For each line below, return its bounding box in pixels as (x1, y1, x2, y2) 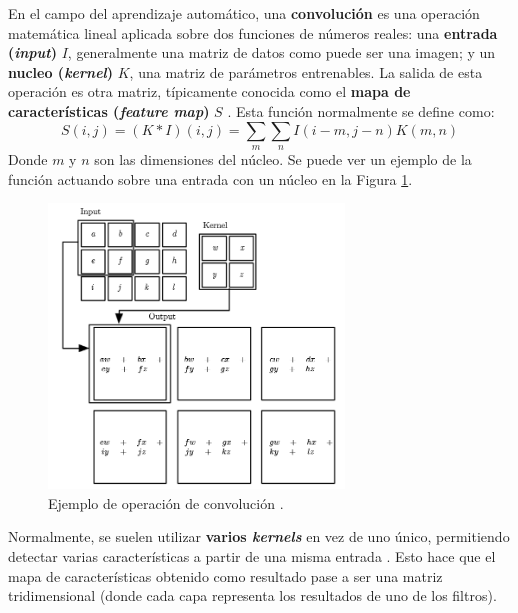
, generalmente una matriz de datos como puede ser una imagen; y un (67, 42, 496, 63)
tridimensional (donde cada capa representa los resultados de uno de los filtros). (8, 585, 497, 606)
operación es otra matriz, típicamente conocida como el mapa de (8, 81, 411, 102)
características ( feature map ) (8, 100, 210, 121)
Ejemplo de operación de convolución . (48, 492, 284, 513)
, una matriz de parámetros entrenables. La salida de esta (129, 61, 483, 82)
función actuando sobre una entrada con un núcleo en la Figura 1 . (8, 168, 413, 189)
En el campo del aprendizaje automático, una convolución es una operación (8, 3, 480, 23)
